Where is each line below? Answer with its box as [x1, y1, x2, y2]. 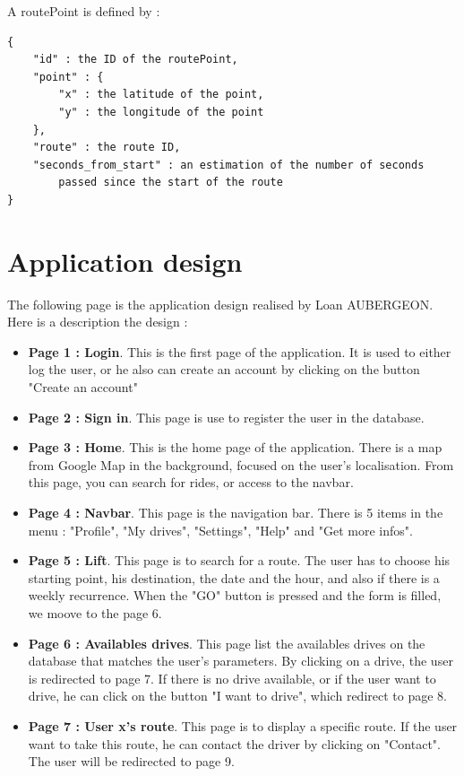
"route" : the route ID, [32, 141, 181, 154]
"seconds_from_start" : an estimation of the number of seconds [32, 158, 425, 171]
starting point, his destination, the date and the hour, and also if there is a [28, 568, 440, 587]
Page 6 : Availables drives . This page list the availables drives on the [28, 633, 425, 652]
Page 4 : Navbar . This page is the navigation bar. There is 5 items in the [28, 503, 443, 521]
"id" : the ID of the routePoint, [32, 53, 238, 66]
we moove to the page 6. [28, 603, 162, 622]
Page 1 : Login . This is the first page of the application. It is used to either [28, 342, 451, 361]
